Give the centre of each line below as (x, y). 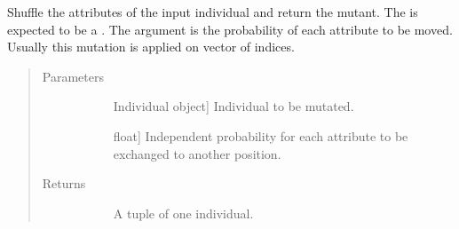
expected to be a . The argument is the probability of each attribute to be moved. (230, 29)
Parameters (73, 76)
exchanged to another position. (197, 153)
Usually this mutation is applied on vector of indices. (151, 47)
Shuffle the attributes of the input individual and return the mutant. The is (213, 12)
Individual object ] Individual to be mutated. (233, 106)
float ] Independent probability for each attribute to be (261, 135)
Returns (64, 183)
